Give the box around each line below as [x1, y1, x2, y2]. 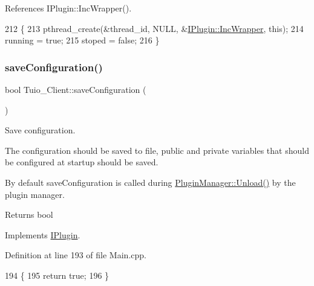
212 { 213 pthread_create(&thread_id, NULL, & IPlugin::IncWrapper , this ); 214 [5, 22, 304, 34]
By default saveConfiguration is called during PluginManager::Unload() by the [5, 176, 296, 188]
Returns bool [5, 208, 53, 221]
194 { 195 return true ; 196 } [5, 269, 110, 281]
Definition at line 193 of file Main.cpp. [5, 249, 146, 261]
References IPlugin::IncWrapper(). [5, 2, 132, 14]
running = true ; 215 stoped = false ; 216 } [5, 34, 160, 46]
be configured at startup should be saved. [5, 156, 159, 168]
